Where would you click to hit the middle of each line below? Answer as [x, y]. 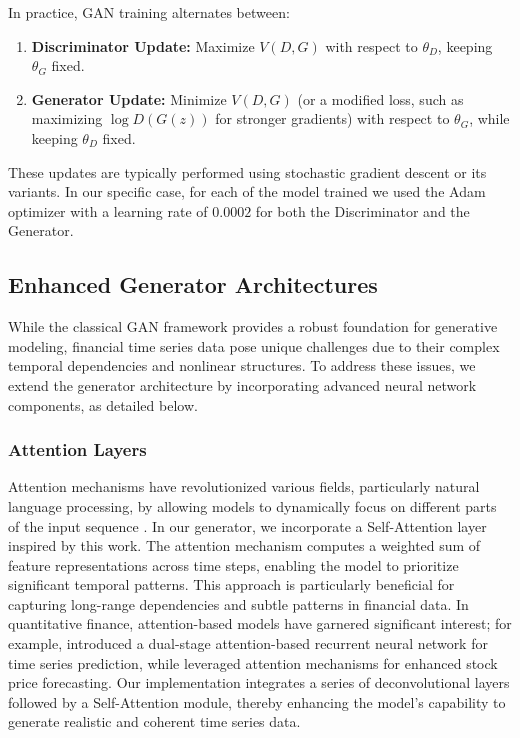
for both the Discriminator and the [362, 210]
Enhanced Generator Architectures [193, 284]
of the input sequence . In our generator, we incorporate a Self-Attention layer [247, 525]
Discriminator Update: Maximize [143, 45]
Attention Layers [77, 449]
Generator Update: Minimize [129, 98]
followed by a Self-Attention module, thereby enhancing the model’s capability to [257, 701]
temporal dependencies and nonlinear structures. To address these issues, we [242, 365]
